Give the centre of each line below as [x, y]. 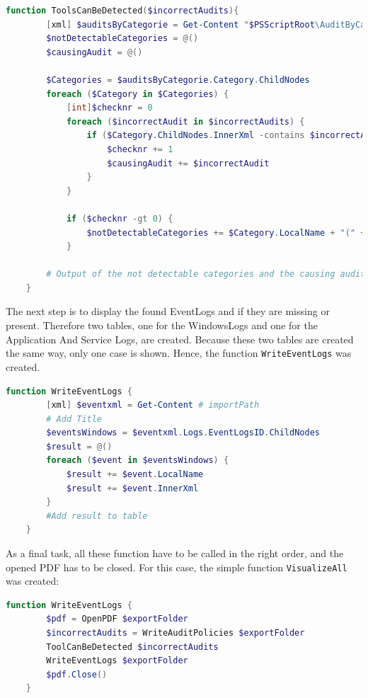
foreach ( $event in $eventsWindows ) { [138, 460]
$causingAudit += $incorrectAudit [188, 163]
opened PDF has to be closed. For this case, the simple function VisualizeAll [177, 567]
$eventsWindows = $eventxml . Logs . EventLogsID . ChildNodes [183, 433]
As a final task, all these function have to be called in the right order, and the [175, 553]
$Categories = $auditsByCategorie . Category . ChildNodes [178, 80]
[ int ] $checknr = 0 [109, 108]
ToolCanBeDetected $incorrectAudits [132, 647]
